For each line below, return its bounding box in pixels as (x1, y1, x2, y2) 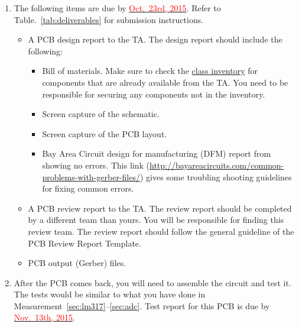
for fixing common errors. (42, 182, 134, 195)
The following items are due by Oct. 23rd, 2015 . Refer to (14, 2, 221, 14)
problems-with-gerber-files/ (42, 170, 140, 183)
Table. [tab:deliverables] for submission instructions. (14, 13, 204, 25)
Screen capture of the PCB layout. (42, 127, 167, 140)
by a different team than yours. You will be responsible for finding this (28, 213, 284, 226)
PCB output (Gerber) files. (28, 257, 126, 269)
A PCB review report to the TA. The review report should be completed (28, 202, 292, 214)
